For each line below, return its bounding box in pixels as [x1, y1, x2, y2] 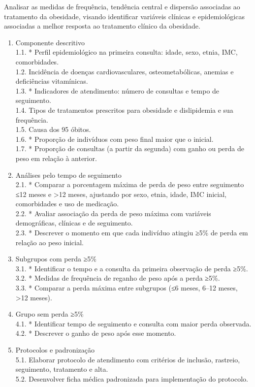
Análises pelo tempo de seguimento [15, 169, 122, 180]
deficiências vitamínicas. [15, 76, 88, 86]
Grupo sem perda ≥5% [15, 309, 84, 319]
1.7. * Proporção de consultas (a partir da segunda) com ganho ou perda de [15, 143, 244, 154]
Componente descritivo [15, 37, 85, 47]
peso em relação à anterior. [15, 153, 97, 163]
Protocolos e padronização [15, 345, 95, 355]
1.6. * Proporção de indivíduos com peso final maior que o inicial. [15, 133, 214, 144]
